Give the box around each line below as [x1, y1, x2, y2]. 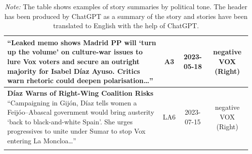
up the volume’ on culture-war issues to [7, 47, 143, 57]
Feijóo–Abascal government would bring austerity [7, 107, 155, 117]
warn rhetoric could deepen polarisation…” [7, 75, 154, 86]
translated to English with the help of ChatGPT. [53, 20, 199, 31]
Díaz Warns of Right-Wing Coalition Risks [7, 88, 154, 98]
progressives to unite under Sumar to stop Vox [7, 126, 146, 136]
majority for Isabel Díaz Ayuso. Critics [7, 66, 140, 76]
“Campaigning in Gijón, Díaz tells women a [7, 97, 137, 107]
